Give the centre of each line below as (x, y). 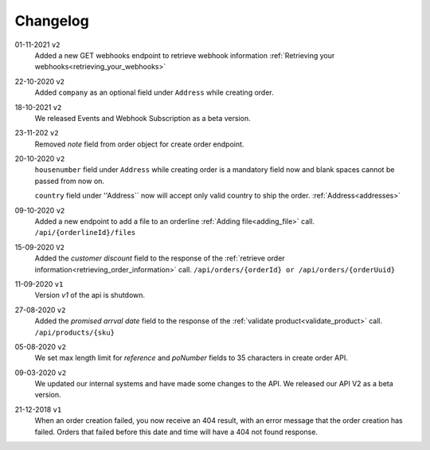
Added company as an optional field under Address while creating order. (154, 92)
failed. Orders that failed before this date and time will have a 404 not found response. (176, 432)
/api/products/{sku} (75, 332)
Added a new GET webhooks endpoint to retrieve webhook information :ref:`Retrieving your (185, 55)
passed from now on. (70, 181)
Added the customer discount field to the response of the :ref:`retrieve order (160, 258)
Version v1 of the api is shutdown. (90, 295)
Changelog (52, 21)
